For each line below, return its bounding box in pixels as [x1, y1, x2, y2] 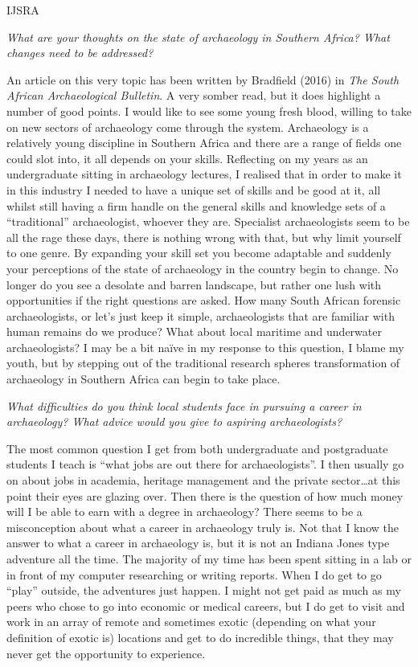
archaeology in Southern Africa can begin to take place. [6, 370, 281, 387]
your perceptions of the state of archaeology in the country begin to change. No [6, 260, 399, 276]
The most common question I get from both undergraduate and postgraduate [6, 440, 388, 456]
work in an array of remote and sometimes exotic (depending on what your [6, 613, 376, 630]
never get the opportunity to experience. [6, 644, 206, 661]
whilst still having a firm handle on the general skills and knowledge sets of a [6, 197, 386, 214]
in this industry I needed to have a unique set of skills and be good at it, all [6, 181, 381, 198]
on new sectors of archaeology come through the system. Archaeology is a [6, 118, 369, 135]
